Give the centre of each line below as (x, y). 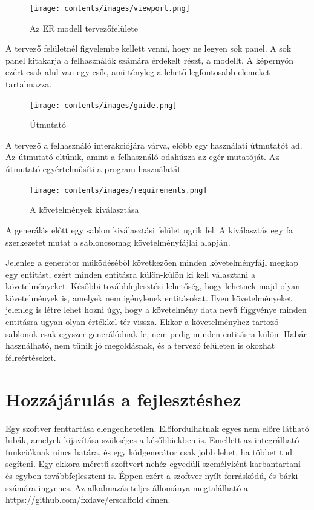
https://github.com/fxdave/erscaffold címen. (88, 499)
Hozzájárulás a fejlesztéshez (123, 399)
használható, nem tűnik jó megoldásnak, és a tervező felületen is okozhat (140, 345)
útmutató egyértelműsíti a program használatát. (94, 169)
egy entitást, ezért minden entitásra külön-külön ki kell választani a (130, 274)
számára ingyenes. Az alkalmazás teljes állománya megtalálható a (127, 487)
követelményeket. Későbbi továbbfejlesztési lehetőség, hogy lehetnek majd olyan (153, 286)
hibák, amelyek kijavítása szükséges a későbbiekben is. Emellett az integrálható (152, 440)
